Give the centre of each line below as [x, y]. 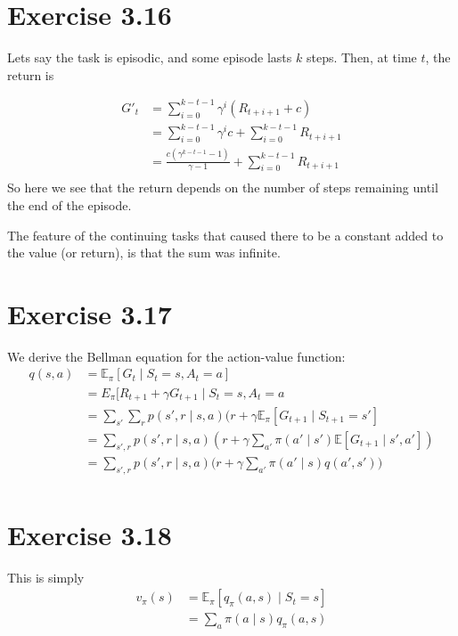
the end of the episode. [70, 204]
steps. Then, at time [361, 57]
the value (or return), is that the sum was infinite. [144, 253]
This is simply [46, 577]
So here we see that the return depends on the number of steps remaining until [223, 188]
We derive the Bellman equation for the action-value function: [176, 356]
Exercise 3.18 [90, 534]
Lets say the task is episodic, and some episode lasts [150, 57]
